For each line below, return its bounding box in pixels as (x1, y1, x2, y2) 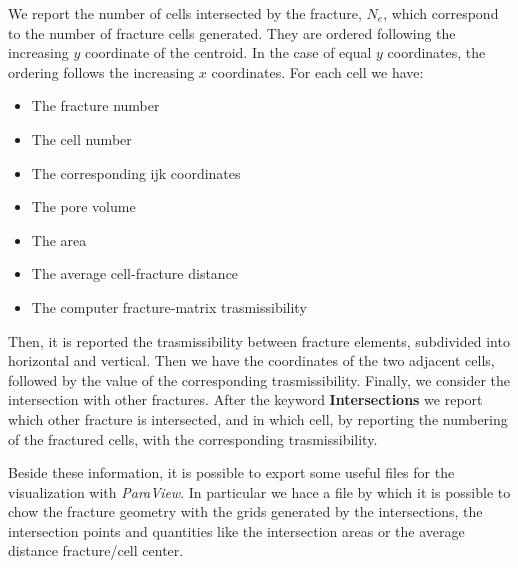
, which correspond (383, 3, 499, 23)
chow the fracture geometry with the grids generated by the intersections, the (8, 501, 483, 522)
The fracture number (31, 95, 160, 116)
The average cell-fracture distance (31, 263, 239, 284)
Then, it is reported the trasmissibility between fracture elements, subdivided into (8, 330, 510, 351)
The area (31, 229, 87, 250)
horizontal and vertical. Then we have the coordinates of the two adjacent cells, (8, 350, 495, 371)
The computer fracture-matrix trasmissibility (31, 296, 307, 317)
